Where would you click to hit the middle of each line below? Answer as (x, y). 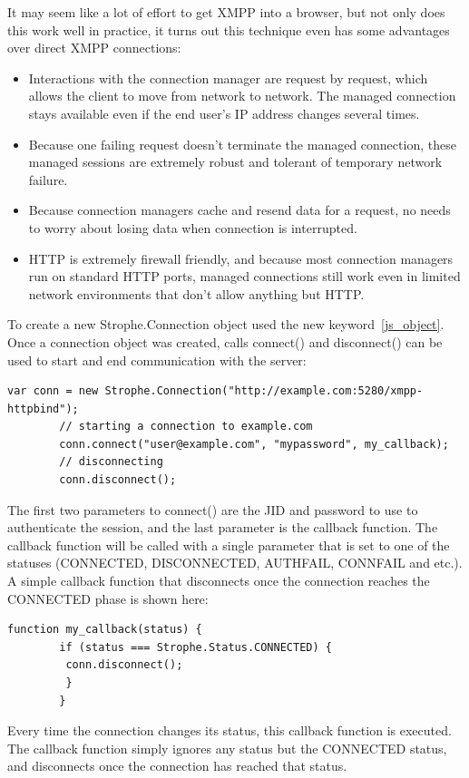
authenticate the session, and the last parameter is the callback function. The (223, 527)
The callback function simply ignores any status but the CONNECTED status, (227, 748)
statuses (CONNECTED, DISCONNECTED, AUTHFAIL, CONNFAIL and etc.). (235, 563)
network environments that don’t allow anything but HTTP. (196, 293)
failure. (48, 179)
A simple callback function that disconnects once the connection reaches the (219, 581)
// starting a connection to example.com (186, 427)
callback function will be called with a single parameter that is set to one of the (229, 545)
